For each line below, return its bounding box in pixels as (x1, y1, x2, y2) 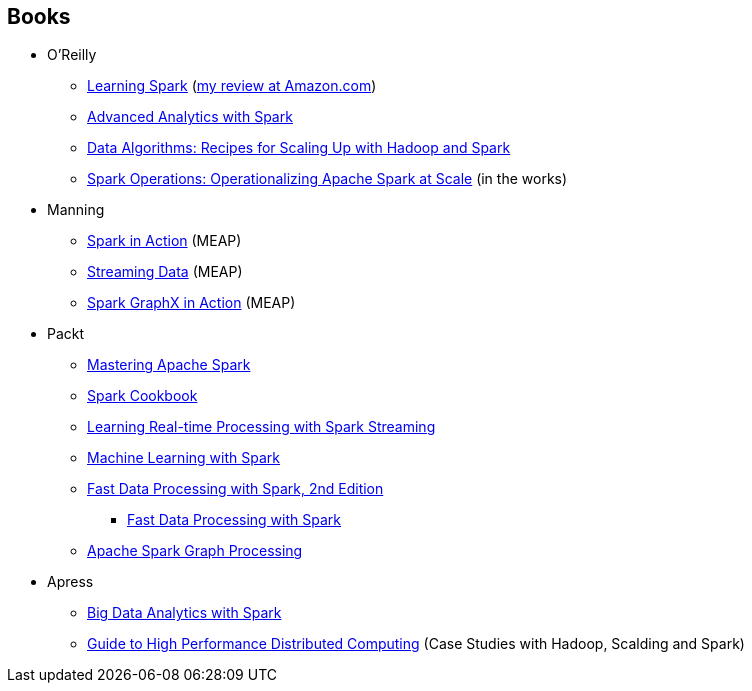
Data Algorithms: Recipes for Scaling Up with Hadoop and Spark (87, 139, 511, 157)
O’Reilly (47, 46, 97, 64)
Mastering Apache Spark (87, 356, 251, 374)
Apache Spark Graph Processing (87, 542, 303, 560)
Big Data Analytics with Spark (87, 604, 282, 622)
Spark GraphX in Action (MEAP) (87, 294, 296, 312)
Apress (47, 573, 94, 591)
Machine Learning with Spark (87, 449, 280, 467)
